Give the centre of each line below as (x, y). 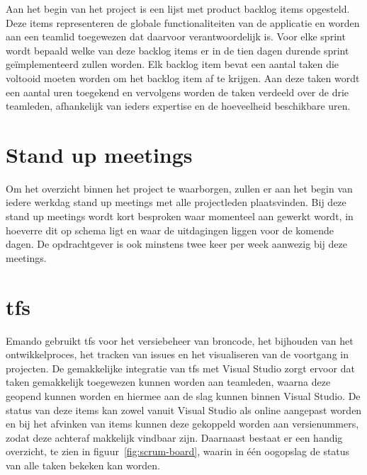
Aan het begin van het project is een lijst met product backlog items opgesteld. (178, 8)
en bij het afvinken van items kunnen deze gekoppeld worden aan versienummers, (182, 424)
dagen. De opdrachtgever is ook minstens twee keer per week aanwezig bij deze (176, 244)
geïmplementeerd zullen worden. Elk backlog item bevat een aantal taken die (173, 64)
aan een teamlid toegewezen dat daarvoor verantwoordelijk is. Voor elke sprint (176, 36)
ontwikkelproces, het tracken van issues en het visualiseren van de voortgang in (177, 354)
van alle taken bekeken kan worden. (83, 465)
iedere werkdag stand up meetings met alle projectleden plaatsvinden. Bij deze (176, 202)
